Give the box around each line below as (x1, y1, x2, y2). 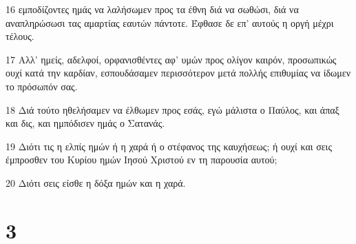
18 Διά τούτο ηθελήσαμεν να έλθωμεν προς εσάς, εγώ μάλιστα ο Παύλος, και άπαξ (6, 102, 339, 116)
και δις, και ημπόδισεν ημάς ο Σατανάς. (6, 116, 165, 130)
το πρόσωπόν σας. (6, 79, 78, 93)
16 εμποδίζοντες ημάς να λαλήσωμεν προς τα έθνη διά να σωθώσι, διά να (6, 2, 299, 16)
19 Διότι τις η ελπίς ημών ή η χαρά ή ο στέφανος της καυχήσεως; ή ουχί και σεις (6, 139, 332, 153)
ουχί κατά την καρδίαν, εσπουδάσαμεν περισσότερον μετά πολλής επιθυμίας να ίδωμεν (6, 65, 350, 80)
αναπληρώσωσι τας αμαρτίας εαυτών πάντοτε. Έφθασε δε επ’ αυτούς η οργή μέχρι (6, 15, 334, 30)
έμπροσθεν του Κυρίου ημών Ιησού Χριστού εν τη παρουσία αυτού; (6, 152, 278, 167)
